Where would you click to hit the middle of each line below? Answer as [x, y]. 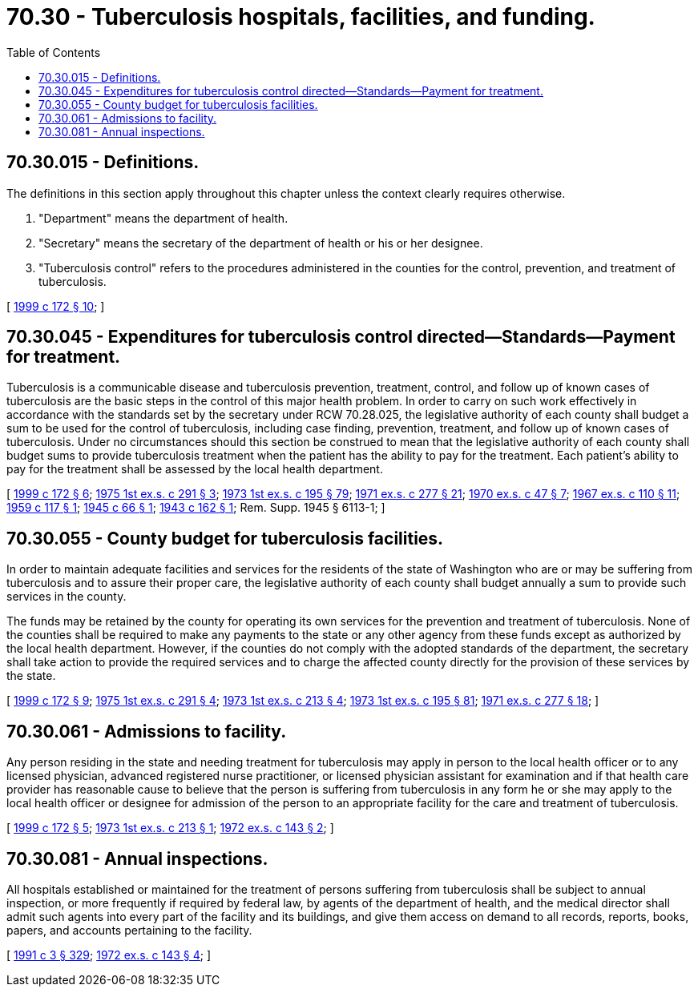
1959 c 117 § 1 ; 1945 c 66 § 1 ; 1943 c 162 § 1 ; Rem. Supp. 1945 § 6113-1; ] [196, 508]
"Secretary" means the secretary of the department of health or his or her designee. [261, 243]
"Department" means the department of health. [163, 218]
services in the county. [67, 597]
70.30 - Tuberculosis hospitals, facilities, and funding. [301, 17]
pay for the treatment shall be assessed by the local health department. [195, 469]
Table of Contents [54, 52]
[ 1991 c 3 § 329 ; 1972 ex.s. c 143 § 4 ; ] [109, 955]
